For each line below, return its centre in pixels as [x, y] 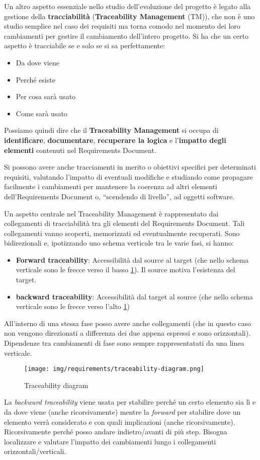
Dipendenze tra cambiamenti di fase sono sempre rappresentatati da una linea [124, 343]
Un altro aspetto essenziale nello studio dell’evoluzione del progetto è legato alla [127, 6]
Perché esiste [35, 79]
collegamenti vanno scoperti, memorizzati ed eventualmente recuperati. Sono [122, 233]
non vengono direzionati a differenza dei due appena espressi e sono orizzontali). [127, 333]
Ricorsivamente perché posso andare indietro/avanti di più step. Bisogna [116, 432]
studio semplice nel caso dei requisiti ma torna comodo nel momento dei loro [122, 26]
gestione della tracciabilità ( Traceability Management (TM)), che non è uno [129, 16]
